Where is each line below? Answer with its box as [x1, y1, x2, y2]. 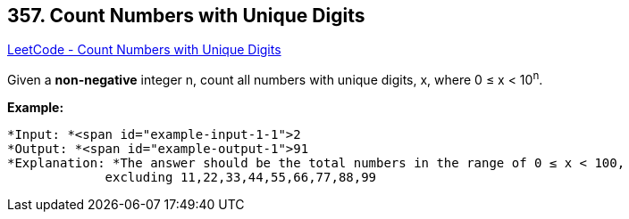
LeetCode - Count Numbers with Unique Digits [7, 42, 281, 58]
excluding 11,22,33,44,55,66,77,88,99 [105, 170, 377, 185]
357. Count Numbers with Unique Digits [7, 4, 365, 27]
